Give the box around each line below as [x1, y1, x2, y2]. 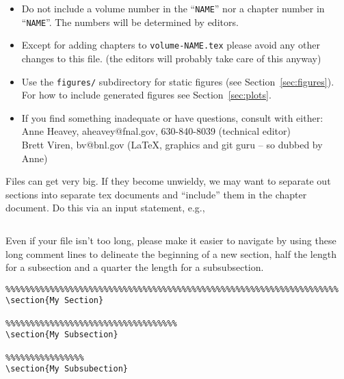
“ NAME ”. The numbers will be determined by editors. [21, 14, 239, 29]
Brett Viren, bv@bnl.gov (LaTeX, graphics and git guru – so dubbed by [21, 138, 323, 151]
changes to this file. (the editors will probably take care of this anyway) [21, 51, 321, 65]
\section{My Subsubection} [5, 364, 128, 374]
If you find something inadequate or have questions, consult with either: [21, 110, 323, 125]
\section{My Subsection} [5, 330, 118, 340]
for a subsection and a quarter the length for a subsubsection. [5, 260, 264, 274]
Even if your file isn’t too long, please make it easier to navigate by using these [5, 233, 336, 247]
